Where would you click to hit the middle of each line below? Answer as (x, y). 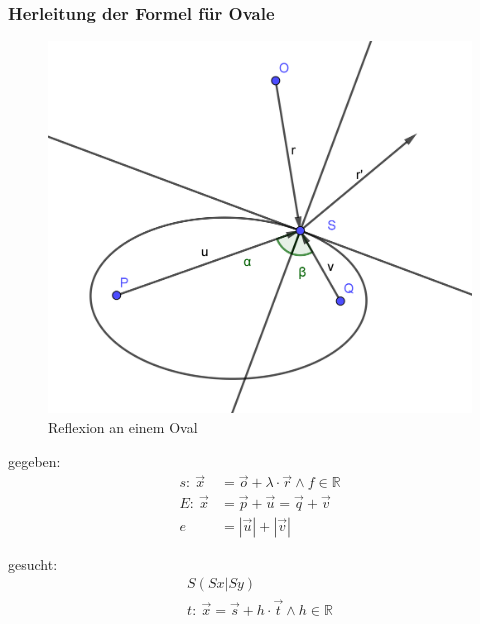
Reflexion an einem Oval (123, 427)
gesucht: (33, 563)
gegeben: (34, 460)
